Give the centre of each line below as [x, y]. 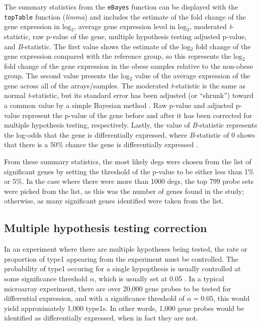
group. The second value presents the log [67, 76]
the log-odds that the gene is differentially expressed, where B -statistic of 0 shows [130, 134]
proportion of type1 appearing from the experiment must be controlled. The [121, 258]
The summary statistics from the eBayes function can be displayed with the [121, 7]
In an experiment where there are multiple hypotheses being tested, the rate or [126, 249]
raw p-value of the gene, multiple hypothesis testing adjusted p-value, [140, 36]
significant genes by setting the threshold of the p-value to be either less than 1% [129, 171]
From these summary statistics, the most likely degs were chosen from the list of [128, 161]
